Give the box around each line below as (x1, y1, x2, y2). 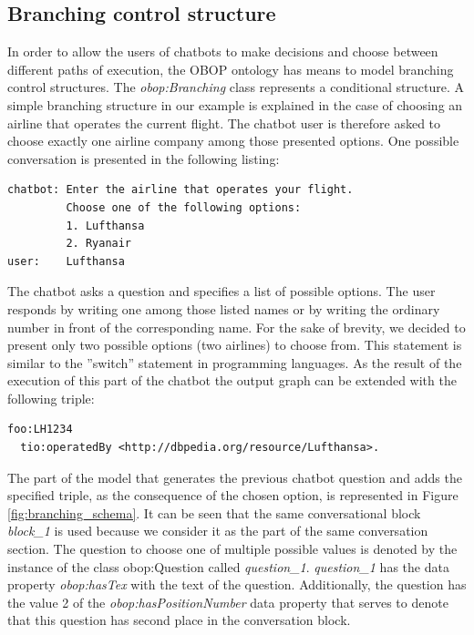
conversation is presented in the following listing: (7, 149, 280, 168)
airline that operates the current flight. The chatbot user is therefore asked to (7, 113, 441, 132)
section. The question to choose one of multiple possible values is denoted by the (7, 539, 458, 558)
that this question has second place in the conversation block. (7, 610, 351, 630)
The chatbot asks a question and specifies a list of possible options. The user (7, 282, 436, 301)
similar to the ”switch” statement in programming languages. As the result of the (7, 353, 462, 372)
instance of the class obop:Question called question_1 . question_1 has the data (7, 557, 449, 576)
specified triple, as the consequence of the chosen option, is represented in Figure (7, 486, 459, 505)
